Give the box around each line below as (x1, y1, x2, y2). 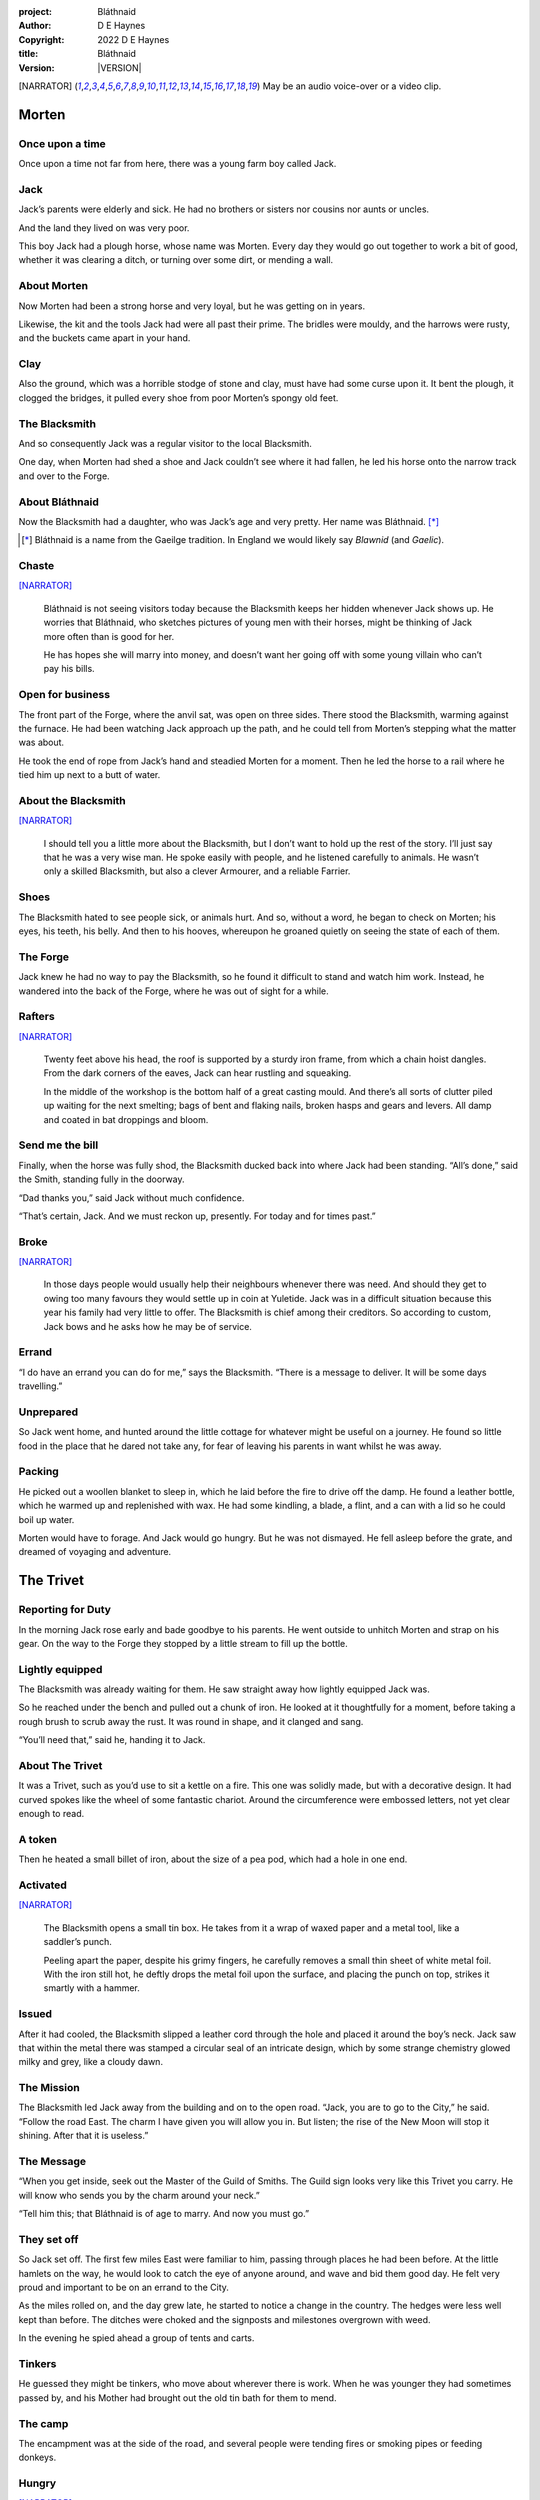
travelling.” (18, 1380, 63, 1392)
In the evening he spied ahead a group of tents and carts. (18, 2332, 255, 2344)
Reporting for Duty (18, 1603, 112, 1617)
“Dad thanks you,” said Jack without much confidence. (18, 1191, 245, 1204)
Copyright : (18, 33, 65, 45)
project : (18, 6, 52, 17)
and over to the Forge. (18, 470, 110, 482)
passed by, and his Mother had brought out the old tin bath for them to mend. (18, 2391, 337, 2404)
